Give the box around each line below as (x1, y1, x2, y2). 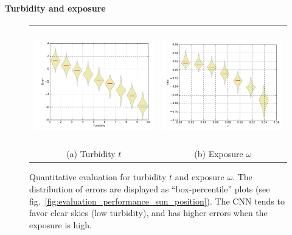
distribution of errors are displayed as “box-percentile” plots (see (29, 183, 270, 195)
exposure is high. (29, 218, 92, 231)
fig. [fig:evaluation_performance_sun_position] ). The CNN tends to (29, 194, 285, 207)
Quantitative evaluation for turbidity (29, 170, 167, 183)
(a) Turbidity (66, 147, 116, 160)
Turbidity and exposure (5, 1, 106, 14)
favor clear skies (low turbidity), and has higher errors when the (29, 206, 268, 219)
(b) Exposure (194, 147, 243, 160)
